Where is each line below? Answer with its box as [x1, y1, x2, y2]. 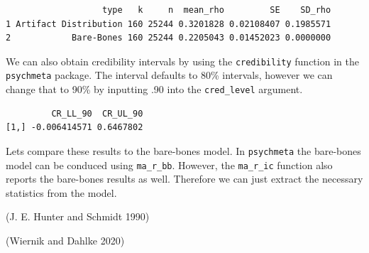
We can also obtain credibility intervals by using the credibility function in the [6, 53, 359, 68]
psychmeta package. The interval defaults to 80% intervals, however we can [6, 68, 333, 82]
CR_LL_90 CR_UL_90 [51, 108, 143, 119]
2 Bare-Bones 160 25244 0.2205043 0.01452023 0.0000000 [6, 33, 331, 43]
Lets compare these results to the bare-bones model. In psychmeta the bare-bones [6, 143, 361, 158]
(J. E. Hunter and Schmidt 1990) [6, 209, 150, 224]
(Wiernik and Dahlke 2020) [6, 233, 125, 248]
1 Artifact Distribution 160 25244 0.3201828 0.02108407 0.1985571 [6, 18, 331, 29]
